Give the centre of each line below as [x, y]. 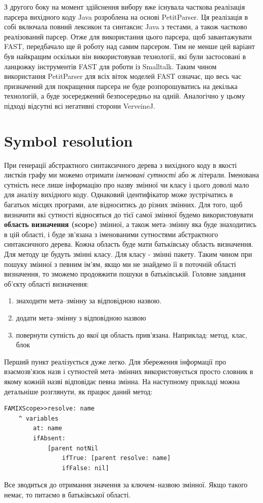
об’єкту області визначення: [47, 283]
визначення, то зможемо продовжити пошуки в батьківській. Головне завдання [125, 274]
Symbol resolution [69, 140]
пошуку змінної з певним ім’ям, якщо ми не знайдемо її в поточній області [120, 264]
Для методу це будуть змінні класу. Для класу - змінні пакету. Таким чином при [128, 254]
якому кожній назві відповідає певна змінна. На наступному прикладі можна [122, 381]
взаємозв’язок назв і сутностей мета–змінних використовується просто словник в [129, 371]
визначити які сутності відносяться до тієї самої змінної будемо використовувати [129, 214]
